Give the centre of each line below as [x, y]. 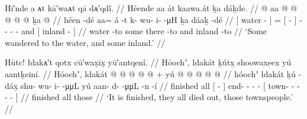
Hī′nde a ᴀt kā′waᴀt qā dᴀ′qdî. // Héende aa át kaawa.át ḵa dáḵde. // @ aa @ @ [151, 8]
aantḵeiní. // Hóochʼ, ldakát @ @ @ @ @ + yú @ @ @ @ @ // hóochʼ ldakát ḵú [150, 73]
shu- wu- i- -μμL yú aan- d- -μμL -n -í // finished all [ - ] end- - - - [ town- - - [160, 85]
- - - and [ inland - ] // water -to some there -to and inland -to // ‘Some [136, 31]
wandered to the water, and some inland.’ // [85, 42]
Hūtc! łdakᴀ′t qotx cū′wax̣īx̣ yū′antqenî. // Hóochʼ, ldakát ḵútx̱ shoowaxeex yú [148, 62]
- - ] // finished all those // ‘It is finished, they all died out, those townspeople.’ [149, 97]
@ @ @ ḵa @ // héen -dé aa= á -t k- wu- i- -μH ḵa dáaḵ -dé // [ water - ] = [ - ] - [153, 19]
